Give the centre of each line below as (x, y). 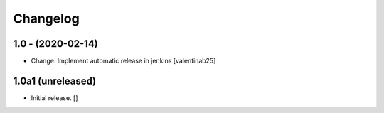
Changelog (46, 18)
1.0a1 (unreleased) (55, 81)
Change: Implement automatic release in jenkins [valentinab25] (123, 61)
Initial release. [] (54, 98)
